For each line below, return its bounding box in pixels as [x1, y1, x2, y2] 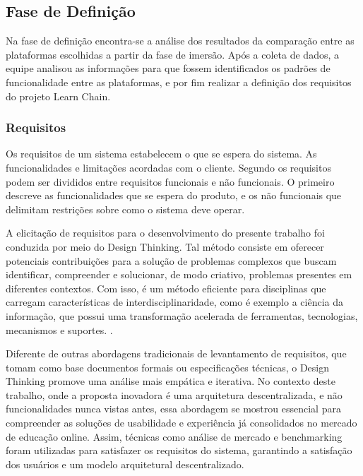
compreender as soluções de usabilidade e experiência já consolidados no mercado [6, 415, 357, 430]
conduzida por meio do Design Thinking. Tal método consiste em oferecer [6, 239, 324, 254]
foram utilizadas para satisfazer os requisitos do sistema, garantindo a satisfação [6, 443, 352, 458]
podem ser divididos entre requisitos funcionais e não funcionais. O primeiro [6, 174, 335, 189]
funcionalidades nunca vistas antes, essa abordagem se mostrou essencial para [6, 401, 341, 416]
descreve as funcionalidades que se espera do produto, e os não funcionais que [6, 188, 342, 203]
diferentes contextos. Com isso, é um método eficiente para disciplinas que [6, 280, 326, 295]
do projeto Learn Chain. [6, 88, 111, 103]
